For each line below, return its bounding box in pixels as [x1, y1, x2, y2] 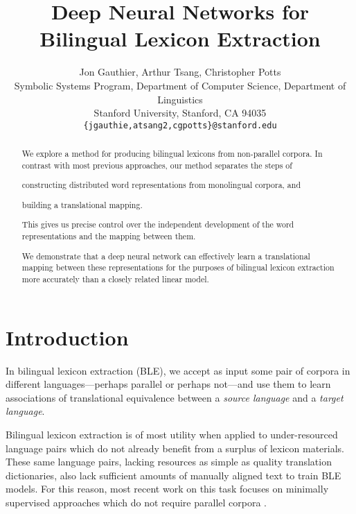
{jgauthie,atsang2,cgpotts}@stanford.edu [83, 120, 277, 130]
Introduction [6, 323, 129, 351]
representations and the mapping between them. [21, 230, 196, 242]
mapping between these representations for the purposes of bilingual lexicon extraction [21, 262, 335, 273]
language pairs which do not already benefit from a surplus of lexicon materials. [6, 440, 344, 455]
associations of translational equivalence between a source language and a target [6, 390, 344, 404]
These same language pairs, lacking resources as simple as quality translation [6, 454, 332, 469]
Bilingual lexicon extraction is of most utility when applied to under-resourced [6, 427, 338, 441]
